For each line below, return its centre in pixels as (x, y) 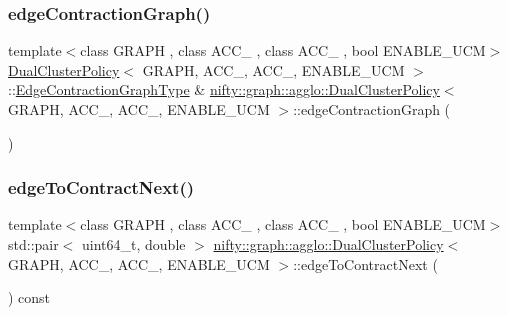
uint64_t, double (134, 244)
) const (29, 297)
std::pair (33, 244)
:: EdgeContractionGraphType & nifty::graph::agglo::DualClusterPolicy (224, 89)
